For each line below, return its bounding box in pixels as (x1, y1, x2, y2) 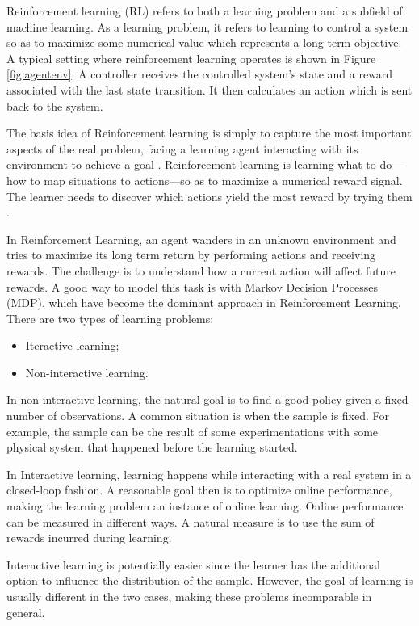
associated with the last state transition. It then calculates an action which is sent (6, 81, 413, 98)
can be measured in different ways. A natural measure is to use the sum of (6, 513, 375, 530)
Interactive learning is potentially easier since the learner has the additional (6, 556, 380, 573)
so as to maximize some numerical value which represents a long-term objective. (6, 34, 402, 51)
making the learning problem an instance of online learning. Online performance (6, 498, 404, 515)
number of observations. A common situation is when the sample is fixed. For (6, 407, 390, 424)
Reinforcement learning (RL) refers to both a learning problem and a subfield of (6, 2, 403, 19)
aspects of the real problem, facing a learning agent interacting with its (6, 140, 358, 157)
